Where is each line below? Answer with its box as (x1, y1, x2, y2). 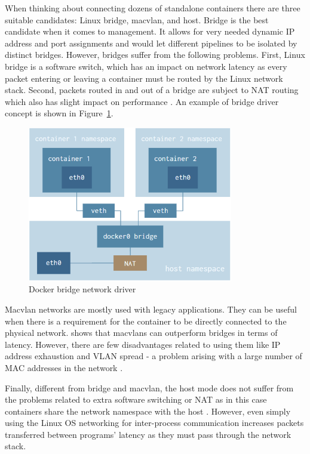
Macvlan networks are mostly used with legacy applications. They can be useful (5, 302, 297, 315)
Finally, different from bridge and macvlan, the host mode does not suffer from (5, 381, 294, 394)
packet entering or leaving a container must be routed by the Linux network (5, 72, 283, 84)
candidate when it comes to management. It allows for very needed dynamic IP (5, 25, 295, 38)
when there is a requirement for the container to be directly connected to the (5, 314, 287, 327)
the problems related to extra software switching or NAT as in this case (5, 393, 267, 406)
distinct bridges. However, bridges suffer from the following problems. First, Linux (5, 48, 305, 61)
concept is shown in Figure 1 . (5, 107, 113, 119)
